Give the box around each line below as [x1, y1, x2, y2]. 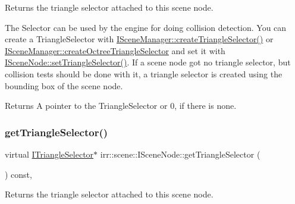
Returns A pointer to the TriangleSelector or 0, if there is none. [5, 99, 237, 112]
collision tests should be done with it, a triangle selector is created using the [5, 67, 283, 80]
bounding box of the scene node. [5, 79, 123, 92]
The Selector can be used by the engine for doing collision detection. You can [5, 21, 287, 33]
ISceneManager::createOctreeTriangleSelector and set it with [5, 44, 225, 57]
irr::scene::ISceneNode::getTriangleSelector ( [100, 147, 261, 160]
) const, [5, 168, 32, 180]
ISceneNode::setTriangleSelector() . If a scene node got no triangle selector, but [5, 56, 291, 68]
